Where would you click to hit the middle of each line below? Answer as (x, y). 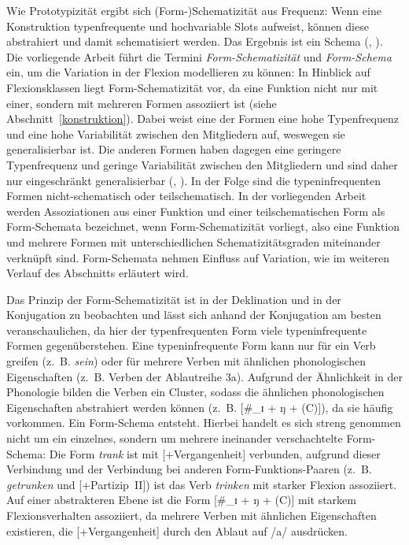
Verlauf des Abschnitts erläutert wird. (98, 273)
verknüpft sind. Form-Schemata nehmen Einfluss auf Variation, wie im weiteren (198, 257)
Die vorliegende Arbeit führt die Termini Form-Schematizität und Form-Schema (199, 56)
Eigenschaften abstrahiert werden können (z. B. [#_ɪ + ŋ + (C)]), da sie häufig (200, 407)
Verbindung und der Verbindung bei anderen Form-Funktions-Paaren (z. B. (189, 469)
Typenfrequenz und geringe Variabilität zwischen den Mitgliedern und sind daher (202, 164)
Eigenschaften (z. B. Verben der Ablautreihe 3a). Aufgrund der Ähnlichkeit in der (204, 376)
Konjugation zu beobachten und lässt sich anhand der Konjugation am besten (194, 315)
